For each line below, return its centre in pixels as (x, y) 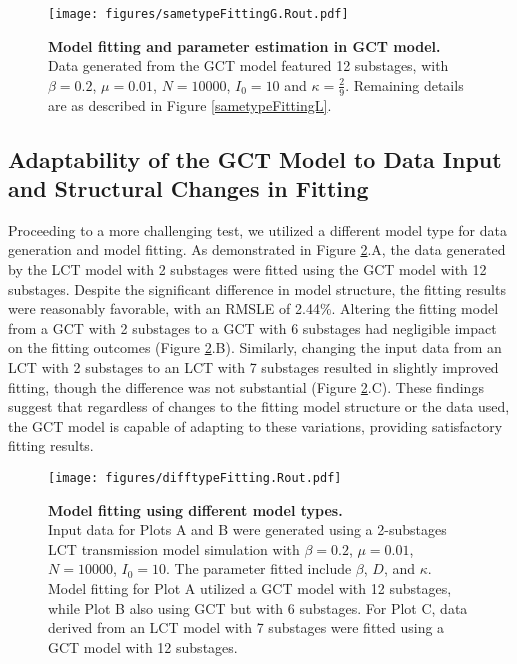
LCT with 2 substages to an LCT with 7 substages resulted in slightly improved (253, 367)
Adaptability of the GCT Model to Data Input (255, 158)
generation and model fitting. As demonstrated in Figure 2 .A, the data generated (257, 249)
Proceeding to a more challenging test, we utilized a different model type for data (257, 229)
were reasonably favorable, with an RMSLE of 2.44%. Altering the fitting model (253, 308)
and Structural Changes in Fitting (188, 188)
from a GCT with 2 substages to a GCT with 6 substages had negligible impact (252, 327)
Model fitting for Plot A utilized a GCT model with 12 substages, (250, 588)
